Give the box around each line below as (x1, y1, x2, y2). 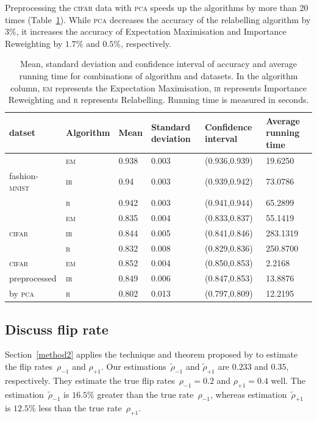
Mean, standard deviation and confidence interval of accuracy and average (20, 57, 297, 70)
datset (9, 126, 36, 139)
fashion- (9, 169, 38, 182)
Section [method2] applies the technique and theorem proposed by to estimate (5, 348, 298, 361)
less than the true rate (38, 402, 122, 414)
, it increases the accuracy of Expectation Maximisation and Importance (16, 25, 287, 38)
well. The (271, 373, 305, 386)
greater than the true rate (97, 387, 194, 400)
